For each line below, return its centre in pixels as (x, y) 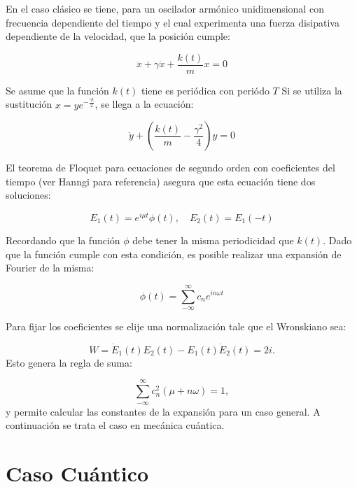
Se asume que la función (57, 90)
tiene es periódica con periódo (205, 90)
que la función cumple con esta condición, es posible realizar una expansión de (174, 254)
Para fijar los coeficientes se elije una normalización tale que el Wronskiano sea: (176, 326)
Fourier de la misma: (50, 268)
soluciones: (28, 195)
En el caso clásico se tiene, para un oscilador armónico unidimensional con (165, 8)
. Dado (337, 240)
